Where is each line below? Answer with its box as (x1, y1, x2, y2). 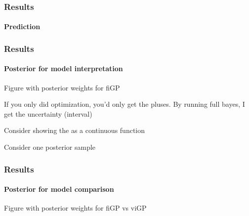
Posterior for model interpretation (4, 63, 123, 74)
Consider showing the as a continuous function (4, 125, 145, 135)
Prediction (4, 21, 41, 32)
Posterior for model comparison (4, 184, 114, 194)
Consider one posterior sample (4, 142, 96, 152)
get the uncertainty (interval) (4, 108, 92, 119)
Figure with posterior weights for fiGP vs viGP (4, 203, 147, 213)
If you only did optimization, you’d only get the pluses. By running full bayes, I (4, 99, 245, 109)
